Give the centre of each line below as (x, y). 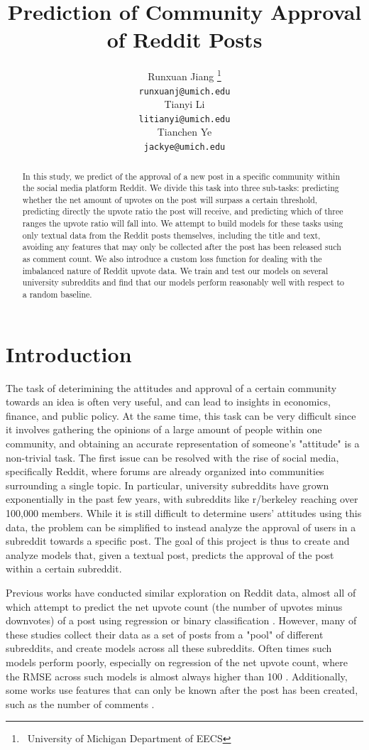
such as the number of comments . (80, 703)
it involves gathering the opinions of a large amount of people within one (164, 429)
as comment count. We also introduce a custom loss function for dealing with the (172, 259)
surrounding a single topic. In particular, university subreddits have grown (167, 485)
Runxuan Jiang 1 (184, 75)
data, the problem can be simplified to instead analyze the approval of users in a (181, 527)
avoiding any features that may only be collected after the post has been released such (182, 247)
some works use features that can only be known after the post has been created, (182, 690)
